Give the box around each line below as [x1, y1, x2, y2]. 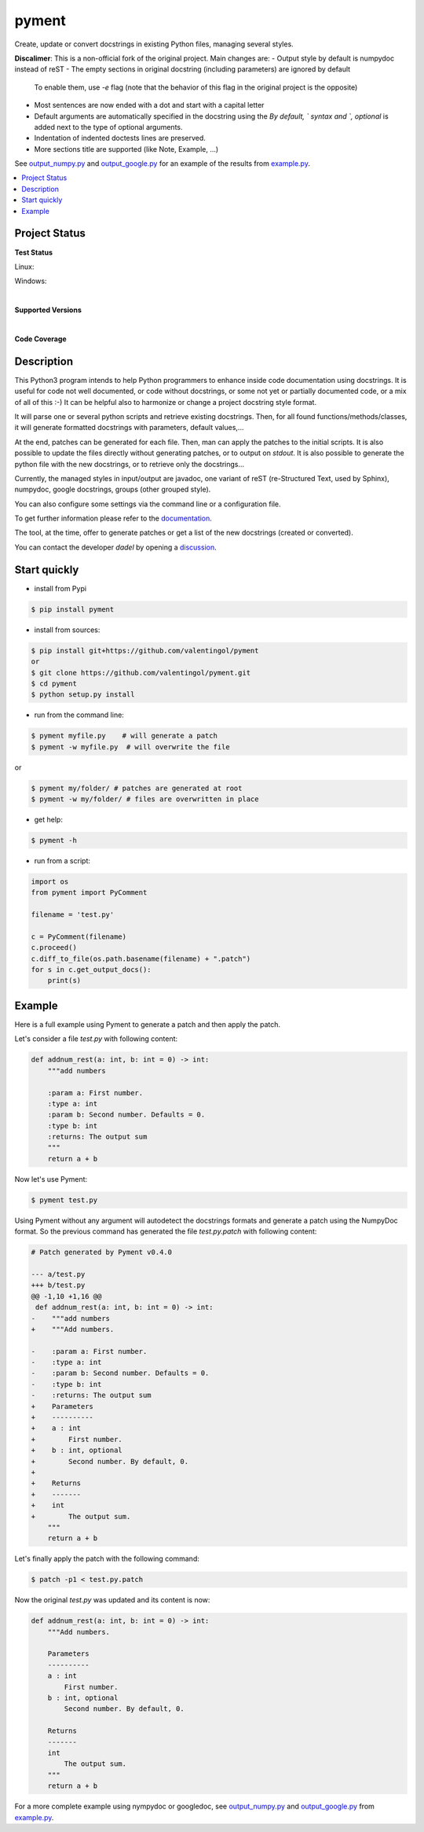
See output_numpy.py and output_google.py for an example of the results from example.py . [14, 159, 310, 168]
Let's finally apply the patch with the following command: [14, 1554, 199, 1564]
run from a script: [34, 855, 90, 865]
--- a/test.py [31, 1270, 86, 1278]
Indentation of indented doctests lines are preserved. [34, 134, 206, 143]
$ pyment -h [31, 836, 78, 844]
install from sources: [34, 625, 101, 635]
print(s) [47, 976, 82, 985]
